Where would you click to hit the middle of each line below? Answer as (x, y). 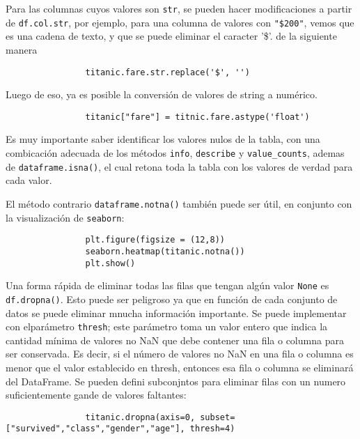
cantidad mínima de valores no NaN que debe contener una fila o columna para (175, 340)
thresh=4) (212, 429)
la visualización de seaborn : (65, 217)
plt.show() (110, 263)
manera (22, 49)
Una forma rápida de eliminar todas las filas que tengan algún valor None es (167, 285)
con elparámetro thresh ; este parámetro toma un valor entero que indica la (167, 326)
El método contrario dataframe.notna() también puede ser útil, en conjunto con (179, 203)
